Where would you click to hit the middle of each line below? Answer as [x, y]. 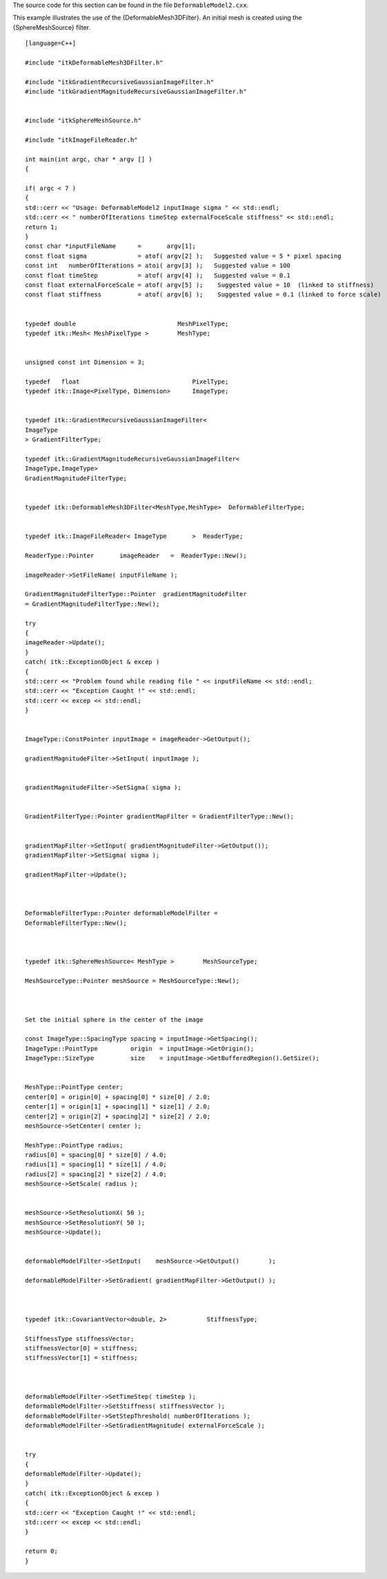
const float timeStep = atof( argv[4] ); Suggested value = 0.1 [158, 275]
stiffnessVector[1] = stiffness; [81, 1358]
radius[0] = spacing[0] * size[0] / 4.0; [96, 1155]
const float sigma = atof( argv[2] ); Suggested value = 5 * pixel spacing [183, 256]
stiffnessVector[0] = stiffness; [81, 1348]
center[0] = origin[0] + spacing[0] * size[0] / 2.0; [118, 1097]
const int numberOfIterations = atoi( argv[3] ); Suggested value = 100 [158, 266]
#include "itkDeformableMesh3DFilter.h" [94, 63]
